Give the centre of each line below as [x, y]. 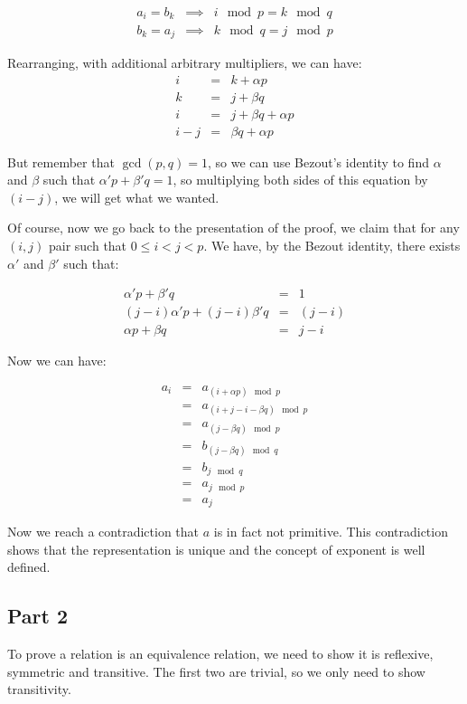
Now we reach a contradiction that [103, 532]
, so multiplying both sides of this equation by [300, 180]
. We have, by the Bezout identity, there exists [332, 246]
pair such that [88, 246]
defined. [29, 567]
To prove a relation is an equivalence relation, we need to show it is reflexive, [220, 654]
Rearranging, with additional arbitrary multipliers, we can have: [185, 62]
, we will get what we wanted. [137, 197]
